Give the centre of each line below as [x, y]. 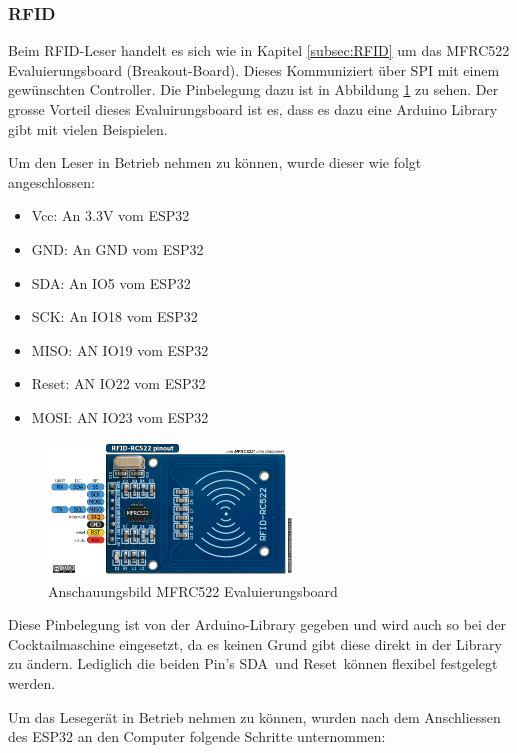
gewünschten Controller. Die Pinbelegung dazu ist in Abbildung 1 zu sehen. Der [253, 89]
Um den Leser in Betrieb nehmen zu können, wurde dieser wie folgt [215, 162]
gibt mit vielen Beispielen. [88, 128]
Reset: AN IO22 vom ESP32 [118, 383]
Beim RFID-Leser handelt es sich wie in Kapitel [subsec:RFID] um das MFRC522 [259, 50]
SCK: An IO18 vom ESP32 [114, 316]
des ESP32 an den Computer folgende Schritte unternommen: [197, 736]
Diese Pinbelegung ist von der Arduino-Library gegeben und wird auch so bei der [257, 624]
